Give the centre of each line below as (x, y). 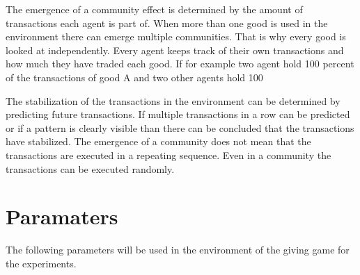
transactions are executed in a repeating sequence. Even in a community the (169, 155)
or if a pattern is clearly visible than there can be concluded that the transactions (180, 127)
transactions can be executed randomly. (90, 168)
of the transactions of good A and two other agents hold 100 (134, 77)
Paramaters (62, 216)
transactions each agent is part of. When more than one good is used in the (167, 23)
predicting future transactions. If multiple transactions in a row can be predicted (178, 114)
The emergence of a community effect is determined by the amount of (154, 9)
